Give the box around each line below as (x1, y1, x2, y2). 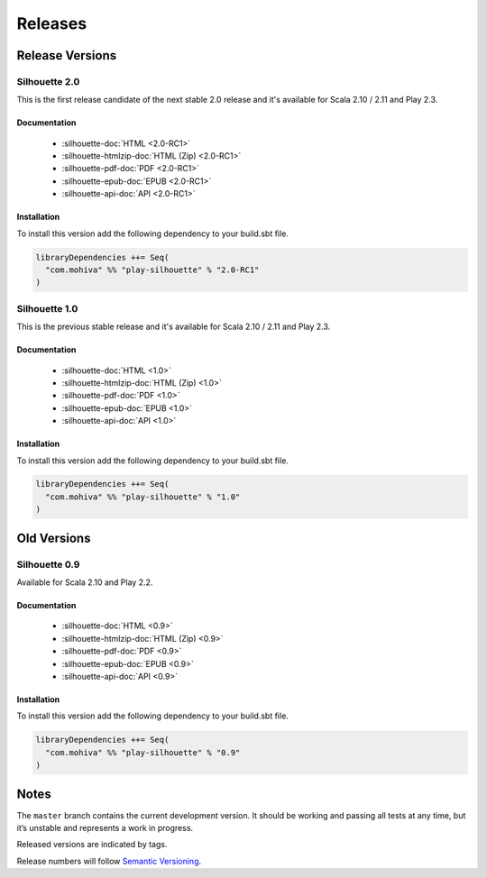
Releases (16, 14, 87, 33)
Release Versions (16, 48, 117, 63)
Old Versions (16, 530, 91, 545)
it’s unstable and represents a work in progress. (16, 823, 194, 834)
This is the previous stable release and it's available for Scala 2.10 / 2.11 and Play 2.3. (16, 321, 331, 333)
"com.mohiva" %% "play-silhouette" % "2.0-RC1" (45, 265, 260, 275)
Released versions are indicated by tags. (16, 839, 168, 850)
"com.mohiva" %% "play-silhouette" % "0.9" (45, 747, 241, 757)
